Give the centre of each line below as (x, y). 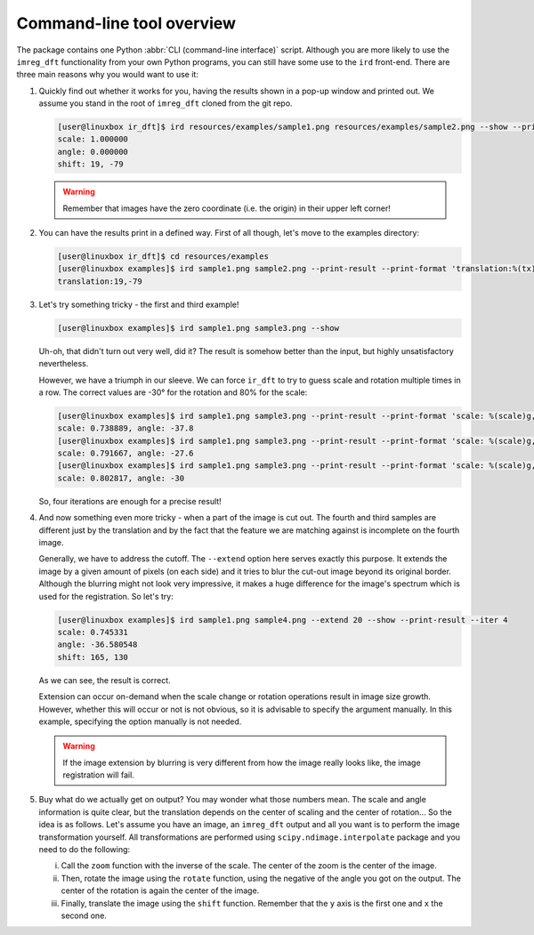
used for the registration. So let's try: (106, 596)
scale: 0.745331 (93, 632)
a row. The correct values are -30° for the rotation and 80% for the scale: (173, 392)
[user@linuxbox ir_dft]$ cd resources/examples (163, 257)
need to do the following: (85, 850)
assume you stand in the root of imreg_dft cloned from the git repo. (166, 103)
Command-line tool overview (126, 23)
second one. (84, 915)
